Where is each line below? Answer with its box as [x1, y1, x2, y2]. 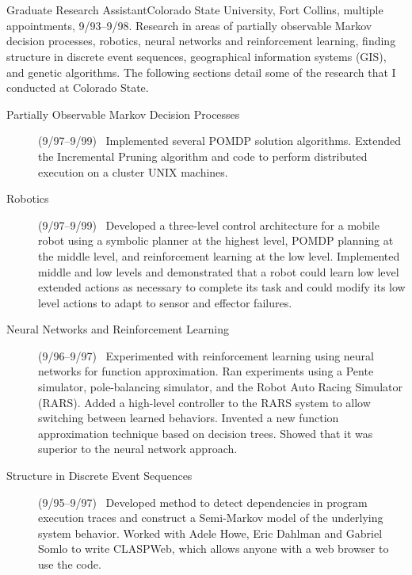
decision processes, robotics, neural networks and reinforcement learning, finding [6, 32, 396, 49]
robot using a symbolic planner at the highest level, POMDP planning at [38, 232, 394, 249]
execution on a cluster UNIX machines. [38, 163, 228, 180]
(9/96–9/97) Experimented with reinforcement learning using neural [38, 347, 375, 364]
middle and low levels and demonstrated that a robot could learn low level [38, 263, 399, 280]
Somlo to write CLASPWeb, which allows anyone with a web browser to [38, 540, 389, 557]
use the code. [38, 556, 101, 572]
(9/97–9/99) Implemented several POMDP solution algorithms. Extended [38, 132, 402, 149]
